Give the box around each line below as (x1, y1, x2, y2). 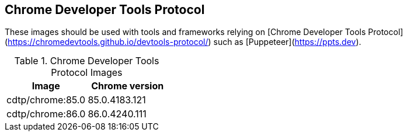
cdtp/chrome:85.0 (6, 94, 86, 106)
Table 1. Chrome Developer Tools (14, 55, 159, 67)
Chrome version (91, 80, 164, 92)
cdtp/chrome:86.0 (6, 108, 86, 120)
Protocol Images (51, 67, 123, 79)
